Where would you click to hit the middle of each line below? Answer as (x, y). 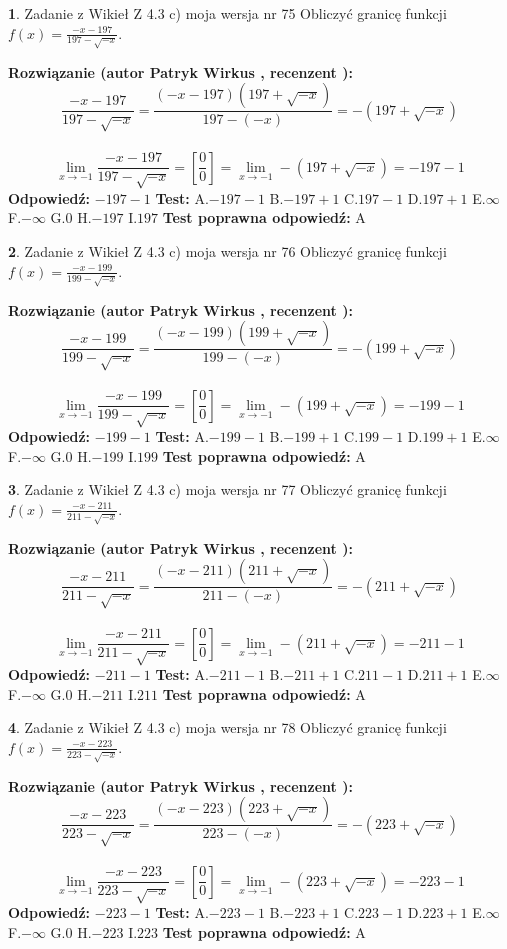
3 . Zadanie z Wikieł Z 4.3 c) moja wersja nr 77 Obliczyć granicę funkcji (227, 489)
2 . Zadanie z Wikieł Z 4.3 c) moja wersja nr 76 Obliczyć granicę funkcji (227, 251)
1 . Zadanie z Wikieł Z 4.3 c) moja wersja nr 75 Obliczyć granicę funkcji (227, 13)
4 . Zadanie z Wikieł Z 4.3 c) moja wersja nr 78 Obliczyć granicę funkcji (227, 727)
